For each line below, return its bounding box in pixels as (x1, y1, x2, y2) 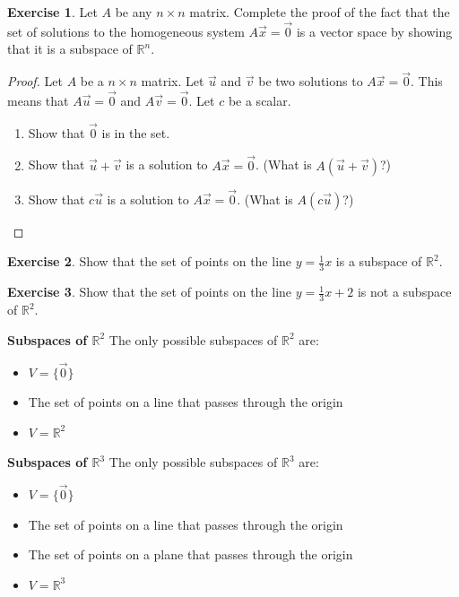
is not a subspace (357, 282, 452, 301)
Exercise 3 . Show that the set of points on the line (7, 282, 292, 301)
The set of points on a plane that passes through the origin (28, 545, 353, 564)
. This (411, 72, 443, 91)
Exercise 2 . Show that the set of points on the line (7, 252, 292, 271)
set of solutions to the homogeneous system (7, 22, 245, 40)
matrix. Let (141, 72, 204, 91)
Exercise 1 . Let (7, 3, 98, 21)
